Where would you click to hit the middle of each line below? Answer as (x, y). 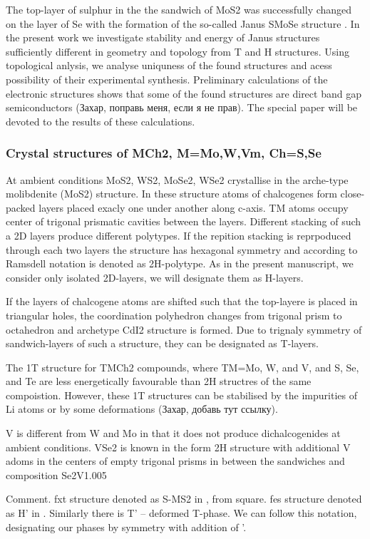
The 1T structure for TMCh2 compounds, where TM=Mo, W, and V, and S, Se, (183, 367)
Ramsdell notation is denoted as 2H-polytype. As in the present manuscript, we (180, 263)
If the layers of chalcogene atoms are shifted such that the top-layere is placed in (182, 301)
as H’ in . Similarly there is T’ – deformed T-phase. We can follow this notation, (181, 513)
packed (21, 207)
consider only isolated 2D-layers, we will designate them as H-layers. (155, 277)
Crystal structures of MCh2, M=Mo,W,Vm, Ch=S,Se (164, 153)
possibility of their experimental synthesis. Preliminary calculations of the (167, 79)
